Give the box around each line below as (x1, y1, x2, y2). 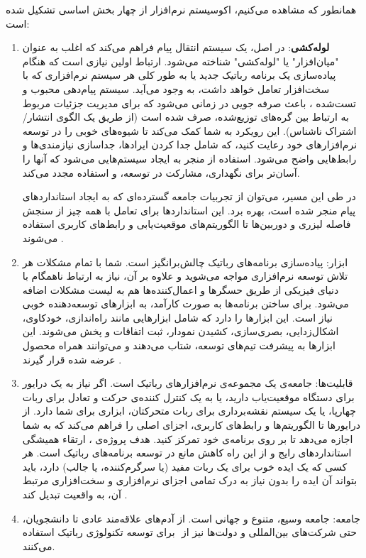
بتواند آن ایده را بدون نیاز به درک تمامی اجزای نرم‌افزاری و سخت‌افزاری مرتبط (22, 473, 357, 488)
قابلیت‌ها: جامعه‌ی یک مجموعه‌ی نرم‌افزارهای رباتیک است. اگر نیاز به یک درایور (22, 376, 353, 390)
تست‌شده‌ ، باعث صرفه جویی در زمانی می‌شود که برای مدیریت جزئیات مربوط (22, 95, 356, 110)
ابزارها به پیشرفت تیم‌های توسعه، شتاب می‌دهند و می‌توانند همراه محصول (22, 338, 335, 353)
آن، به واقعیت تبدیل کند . (22, 487, 128, 501)
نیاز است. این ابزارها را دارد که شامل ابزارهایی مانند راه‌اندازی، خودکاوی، (22, 310, 333, 324)
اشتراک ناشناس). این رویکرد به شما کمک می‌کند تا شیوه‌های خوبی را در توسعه (22, 123, 357, 138)
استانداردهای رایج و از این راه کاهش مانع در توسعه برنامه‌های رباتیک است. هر (22, 445, 352, 460)
